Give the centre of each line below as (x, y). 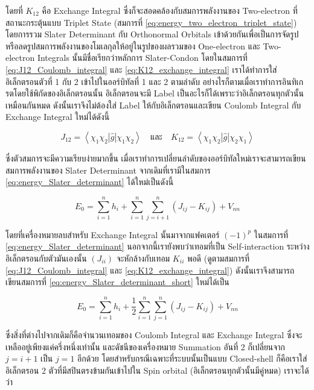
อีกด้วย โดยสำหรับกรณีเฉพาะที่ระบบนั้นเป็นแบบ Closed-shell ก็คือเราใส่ (192, 358)
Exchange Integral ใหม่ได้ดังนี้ (58, 117)
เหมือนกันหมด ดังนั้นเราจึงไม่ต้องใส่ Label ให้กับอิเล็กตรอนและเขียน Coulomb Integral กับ (153, 105)
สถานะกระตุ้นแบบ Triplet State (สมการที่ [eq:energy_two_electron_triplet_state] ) (151, 22)
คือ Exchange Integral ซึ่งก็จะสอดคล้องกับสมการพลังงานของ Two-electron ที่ (170, 10)
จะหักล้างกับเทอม (143, 258)
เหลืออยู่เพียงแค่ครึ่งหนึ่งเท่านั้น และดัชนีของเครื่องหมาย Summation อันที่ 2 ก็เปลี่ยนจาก (145, 346)
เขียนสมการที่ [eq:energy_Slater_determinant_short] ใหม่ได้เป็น (117, 282)
